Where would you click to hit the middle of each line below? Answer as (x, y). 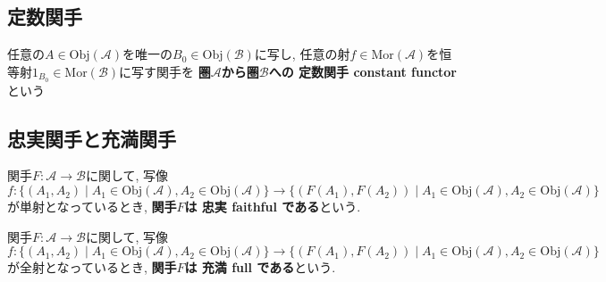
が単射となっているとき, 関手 (92, 207)
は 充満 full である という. (260, 267)
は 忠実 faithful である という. (273, 207)
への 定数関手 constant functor (362, 71)
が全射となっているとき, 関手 (92, 267)
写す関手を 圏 (171, 71)
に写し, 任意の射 (302, 54)
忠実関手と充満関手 (92, 138)
